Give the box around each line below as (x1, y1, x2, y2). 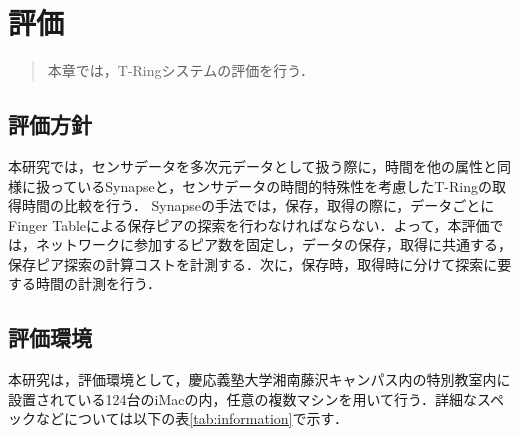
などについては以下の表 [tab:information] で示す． (35, 408, 348, 429)
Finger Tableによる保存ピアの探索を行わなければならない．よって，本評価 (8, 214, 490, 235)
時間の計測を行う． (35, 273, 161, 294)
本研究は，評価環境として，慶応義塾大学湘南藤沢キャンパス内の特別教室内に (8, 369, 511, 390)
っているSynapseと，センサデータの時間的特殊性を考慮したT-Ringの (49, 175, 492, 196)
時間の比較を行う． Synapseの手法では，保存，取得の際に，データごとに (21, 195, 495, 216)
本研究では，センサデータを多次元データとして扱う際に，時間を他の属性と (8, 155, 497, 176)
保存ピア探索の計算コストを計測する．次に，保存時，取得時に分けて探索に (8, 253, 498, 274)
